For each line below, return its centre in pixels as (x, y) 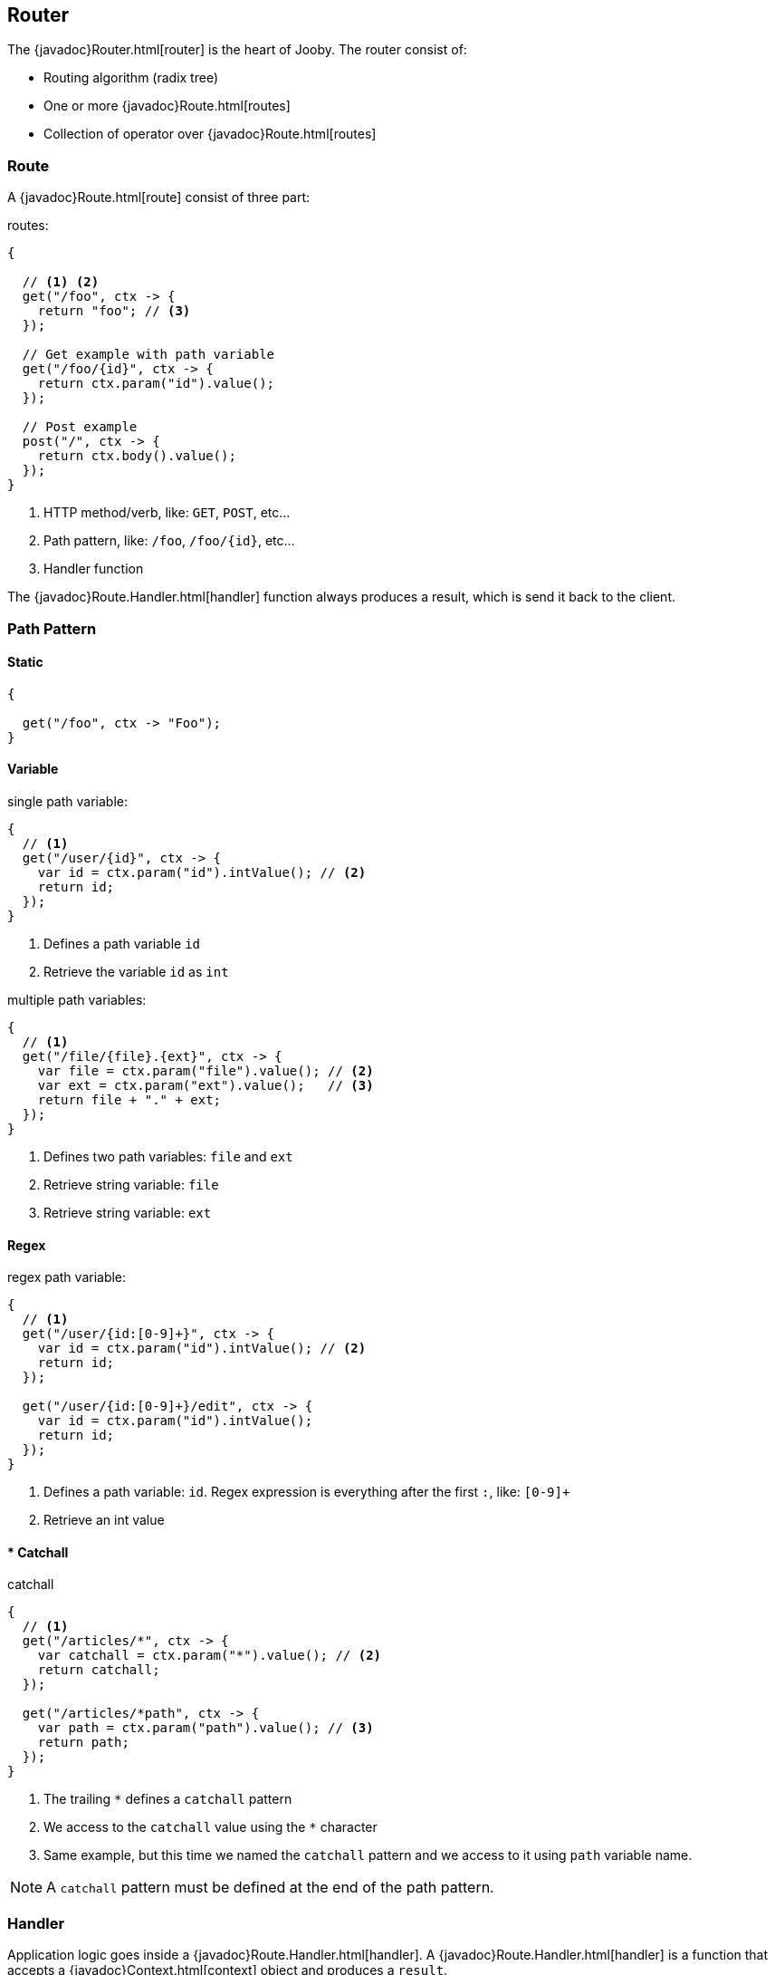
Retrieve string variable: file (131, 1184)
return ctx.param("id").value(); (156, 384)
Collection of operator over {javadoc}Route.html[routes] (210, 134)
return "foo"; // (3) (114, 311)
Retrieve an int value (104, 1520)
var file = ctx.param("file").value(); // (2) (206, 1070)
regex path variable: (67, 1277)
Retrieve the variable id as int (136, 971)
